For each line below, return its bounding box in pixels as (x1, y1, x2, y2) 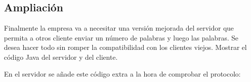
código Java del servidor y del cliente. (4, 51, 118, 62)
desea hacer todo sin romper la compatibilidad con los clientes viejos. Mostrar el (4, 42, 247, 52)
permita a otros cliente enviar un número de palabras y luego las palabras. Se (4, 32, 239, 42)
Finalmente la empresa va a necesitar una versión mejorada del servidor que (4, 23, 234, 33)
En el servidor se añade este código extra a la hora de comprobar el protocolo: (4, 68, 241, 79)
